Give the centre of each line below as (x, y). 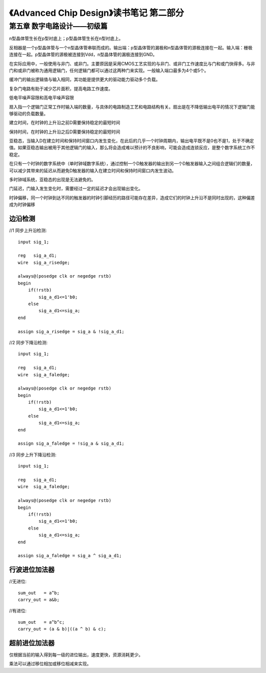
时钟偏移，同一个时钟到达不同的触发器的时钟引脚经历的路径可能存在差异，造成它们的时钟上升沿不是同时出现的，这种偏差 (132, 198)
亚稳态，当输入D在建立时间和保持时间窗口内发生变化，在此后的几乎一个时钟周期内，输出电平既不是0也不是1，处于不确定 (132, 141)
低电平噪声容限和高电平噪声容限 (41, 98)
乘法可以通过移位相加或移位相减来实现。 (50, 664)
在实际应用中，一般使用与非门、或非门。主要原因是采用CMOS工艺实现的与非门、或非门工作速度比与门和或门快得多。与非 (132, 64)
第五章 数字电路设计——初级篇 (58, 26)
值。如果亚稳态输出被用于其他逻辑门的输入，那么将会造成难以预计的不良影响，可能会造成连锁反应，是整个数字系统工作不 (132, 147)
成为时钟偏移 (22, 205)
